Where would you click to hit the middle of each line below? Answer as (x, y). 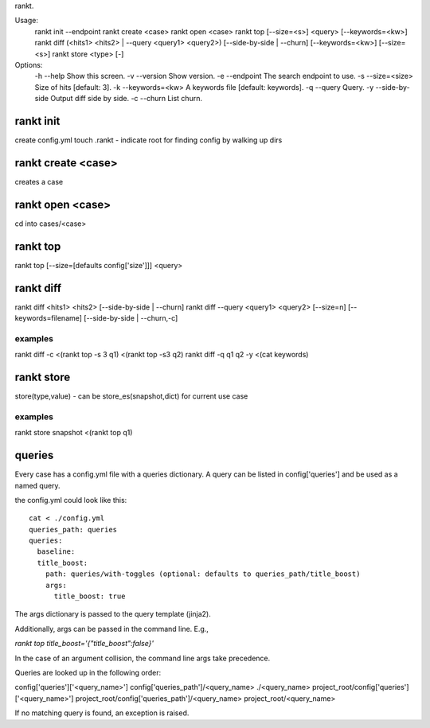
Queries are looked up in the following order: (88, 673)
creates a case (39, 181)
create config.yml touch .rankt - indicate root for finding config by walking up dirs (149, 140)
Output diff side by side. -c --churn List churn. (127, 99)
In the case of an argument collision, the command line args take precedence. (143, 658)
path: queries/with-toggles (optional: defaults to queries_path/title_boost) (203, 574)
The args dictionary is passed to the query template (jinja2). (113, 614)
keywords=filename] (49, 318)
